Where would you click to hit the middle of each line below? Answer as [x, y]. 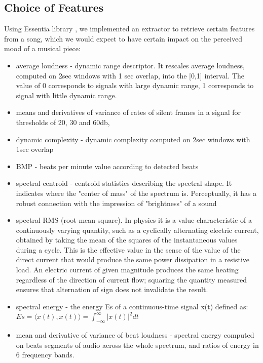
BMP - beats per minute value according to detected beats [107, 166]
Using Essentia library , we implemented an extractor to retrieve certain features [129, 29]
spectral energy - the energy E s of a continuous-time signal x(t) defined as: [132, 306]
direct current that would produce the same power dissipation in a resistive [133, 259]
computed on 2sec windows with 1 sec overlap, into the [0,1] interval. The [130, 75]
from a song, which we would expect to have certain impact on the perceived [123, 38]
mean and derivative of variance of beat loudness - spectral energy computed [135, 335]
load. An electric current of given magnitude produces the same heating [127, 270]
